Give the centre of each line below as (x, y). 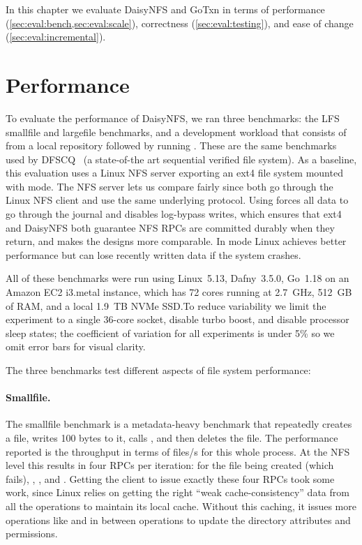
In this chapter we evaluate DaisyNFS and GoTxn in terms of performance (165, 9)
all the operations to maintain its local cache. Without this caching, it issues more (181, 506)
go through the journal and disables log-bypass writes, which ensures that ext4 (174, 214)
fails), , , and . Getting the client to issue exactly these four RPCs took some (170, 478)
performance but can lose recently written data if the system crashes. (153, 254)
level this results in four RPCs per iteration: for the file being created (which (170, 465)
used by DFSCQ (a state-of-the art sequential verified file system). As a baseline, (181, 159)
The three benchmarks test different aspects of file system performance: (158, 370)
